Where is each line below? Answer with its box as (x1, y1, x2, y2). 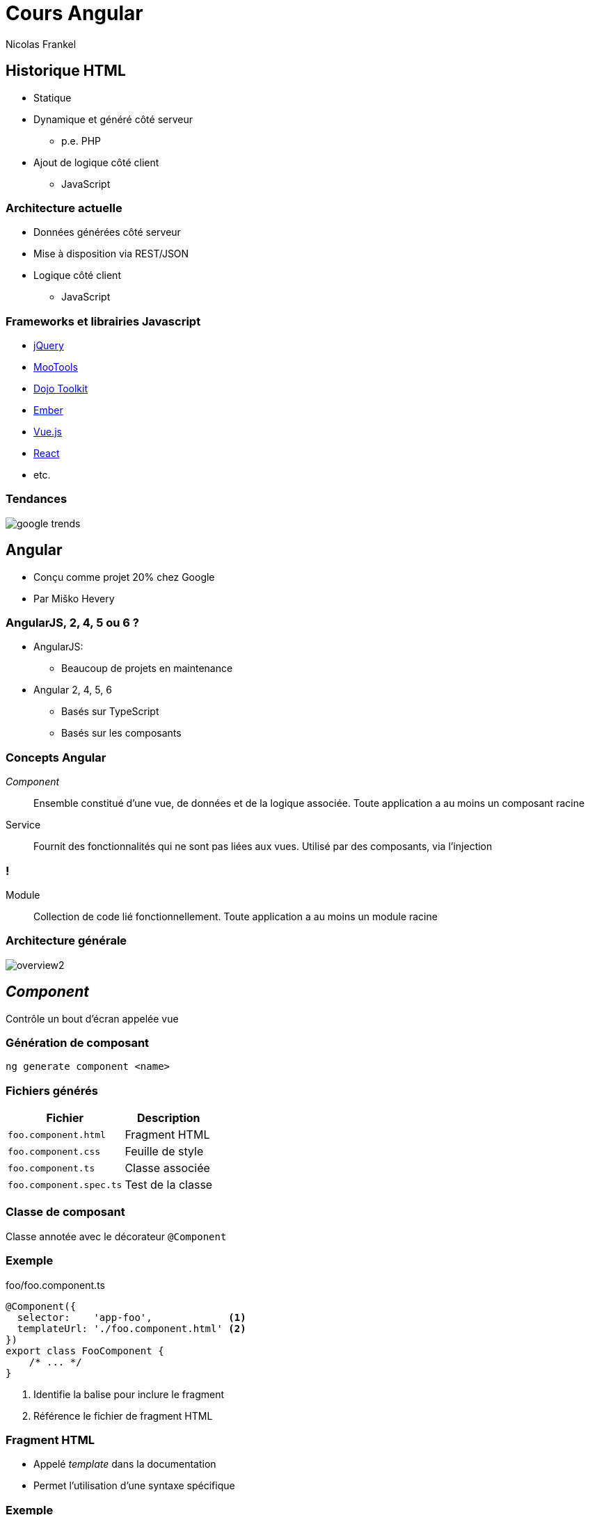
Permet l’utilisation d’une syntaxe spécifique (33, 1480, 235, 1492)
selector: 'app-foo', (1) (17, 1311, 246, 1323)
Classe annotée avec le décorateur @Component (6, 1230, 227, 1242)
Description (137, 1111, 200, 1125)
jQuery (33, 339, 64, 352)
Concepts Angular (6, 750, 106, 764)
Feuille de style (125, 1144, 204, 1159)
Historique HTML (6, 62, 126, 80)
